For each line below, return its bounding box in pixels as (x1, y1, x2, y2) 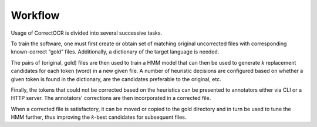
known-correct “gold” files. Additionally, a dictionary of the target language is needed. (11, 48, 220, 55)
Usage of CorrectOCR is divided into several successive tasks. (11, 29, 163, 36)
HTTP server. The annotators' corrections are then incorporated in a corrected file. (11, 95, 211, 102)
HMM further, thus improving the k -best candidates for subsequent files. (11, 113, 187, 121)
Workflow (11, 9, 60, 22)
